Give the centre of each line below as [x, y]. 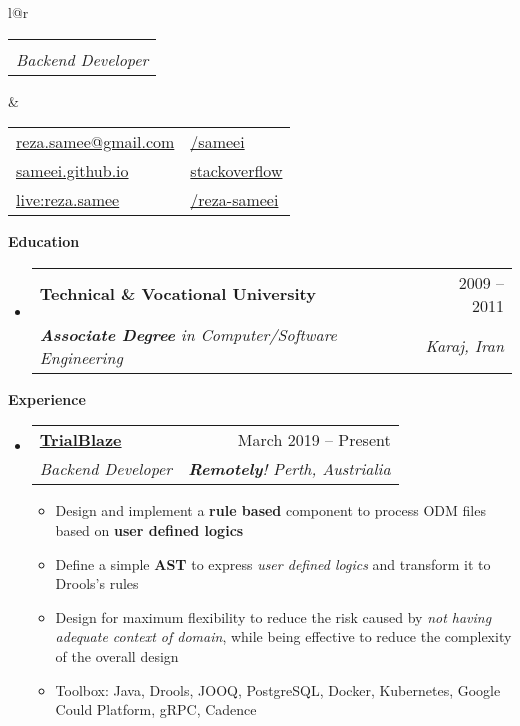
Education [44, 241]
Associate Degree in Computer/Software [188, 334]
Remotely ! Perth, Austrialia [289, 469]
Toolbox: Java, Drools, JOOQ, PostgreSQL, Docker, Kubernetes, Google [278, 689]
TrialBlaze [80, 440]
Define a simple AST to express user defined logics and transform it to [273, 563]
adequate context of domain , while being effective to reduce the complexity [283, 636]
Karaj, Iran [464, 346]
